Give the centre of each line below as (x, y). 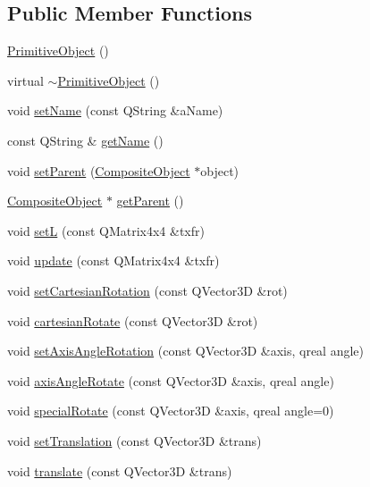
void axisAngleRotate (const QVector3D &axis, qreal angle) (171, 380)
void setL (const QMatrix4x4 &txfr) (106, 230)
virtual (25, 80)
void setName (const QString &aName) (115, 110)
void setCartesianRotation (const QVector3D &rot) (147, 290)
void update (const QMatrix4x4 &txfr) (114, 260)
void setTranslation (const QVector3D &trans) (135, 440)
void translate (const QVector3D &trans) (120, 470)
